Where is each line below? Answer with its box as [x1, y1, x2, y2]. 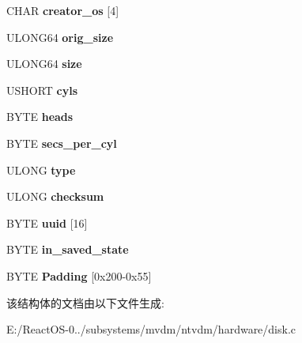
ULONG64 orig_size [6, 28, 114, 45]
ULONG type [6, 161, 76, 178]
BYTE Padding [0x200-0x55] [6, 267, 152, 284]
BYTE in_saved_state [6, 241, 129, 258]
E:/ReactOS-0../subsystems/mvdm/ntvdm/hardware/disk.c [6, 321, 296, 337]
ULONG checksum [6, 188, 104, 205]
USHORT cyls [6, 81, 78, 98]
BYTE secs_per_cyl [6, 134, 117, 151]
